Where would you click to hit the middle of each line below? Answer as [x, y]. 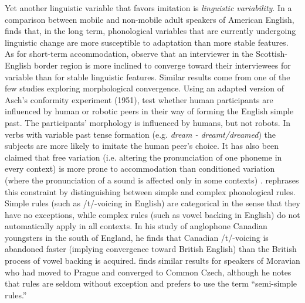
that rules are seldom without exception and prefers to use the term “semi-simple [151, 283]
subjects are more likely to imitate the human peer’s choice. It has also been [142, 146]
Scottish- [272, 54]
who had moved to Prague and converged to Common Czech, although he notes [148, 272]
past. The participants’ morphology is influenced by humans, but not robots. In [148, 122]
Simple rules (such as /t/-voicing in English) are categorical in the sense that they [152, 203]
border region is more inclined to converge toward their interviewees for [162, 65]
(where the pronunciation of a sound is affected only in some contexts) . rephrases [152, 180]
